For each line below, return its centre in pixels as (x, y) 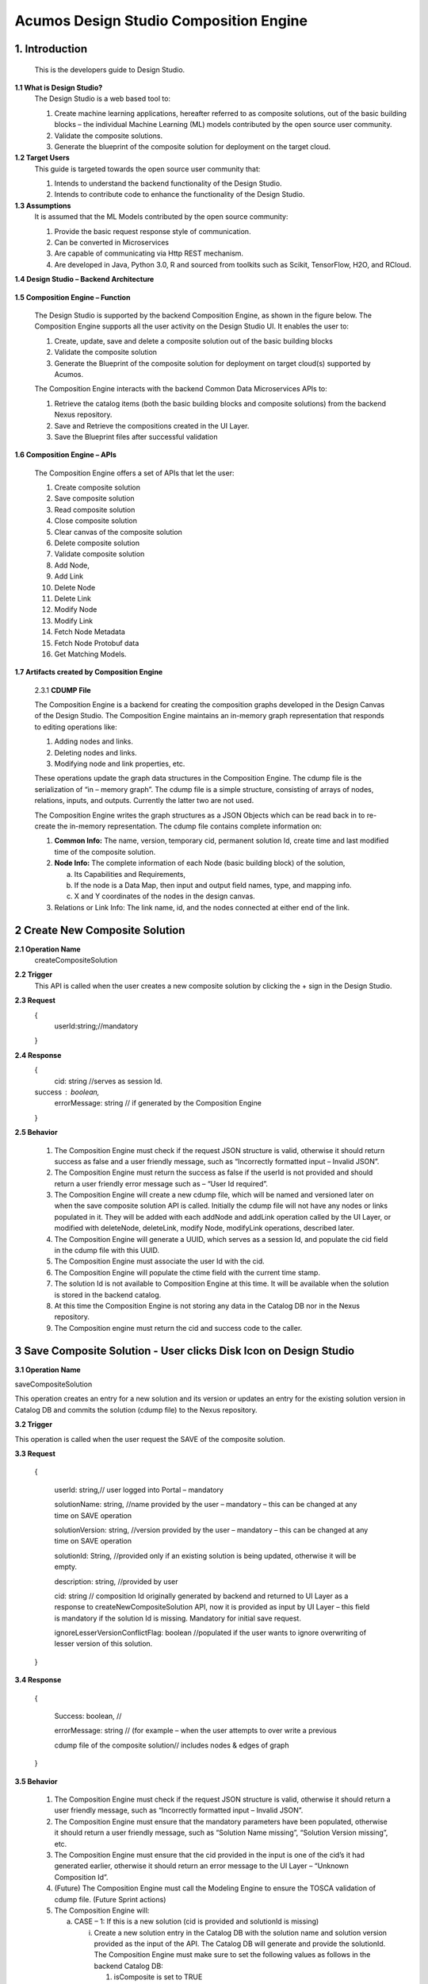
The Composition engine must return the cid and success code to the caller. (178, 1328)
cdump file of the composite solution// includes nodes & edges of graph (172, 1745)
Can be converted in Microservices (112, 243)
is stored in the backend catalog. (108, 1294)
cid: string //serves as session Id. (108, 1081)
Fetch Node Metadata (90, 632)
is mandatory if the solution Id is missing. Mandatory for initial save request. (178, 1618)
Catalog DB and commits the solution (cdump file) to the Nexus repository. (136, 1409)
